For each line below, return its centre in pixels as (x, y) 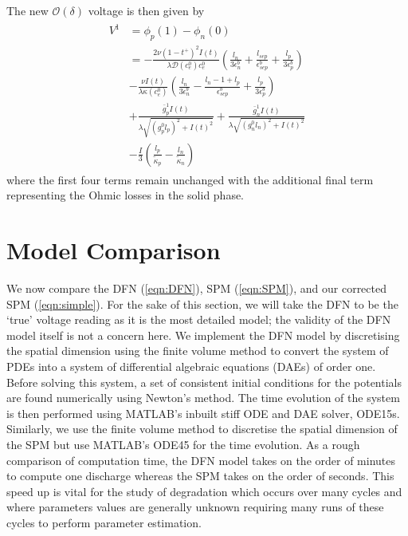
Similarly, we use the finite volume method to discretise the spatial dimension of (202, 429)
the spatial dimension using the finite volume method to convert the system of (198, 351)
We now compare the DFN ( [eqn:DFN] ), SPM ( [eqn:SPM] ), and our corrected (196, 288)
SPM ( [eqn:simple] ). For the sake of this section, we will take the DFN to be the (202, 303)
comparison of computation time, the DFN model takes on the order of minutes (201, 460)
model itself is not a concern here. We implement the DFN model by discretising (203, 335)
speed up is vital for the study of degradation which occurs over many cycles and (204, 491)
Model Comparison (114, 250)
